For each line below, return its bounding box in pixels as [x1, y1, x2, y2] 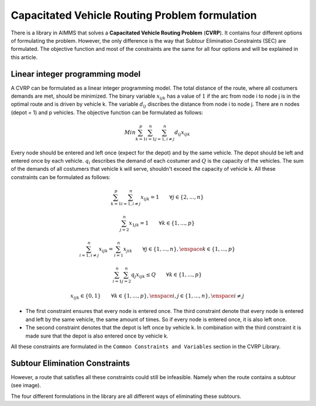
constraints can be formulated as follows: [11, 173, 111, 181]
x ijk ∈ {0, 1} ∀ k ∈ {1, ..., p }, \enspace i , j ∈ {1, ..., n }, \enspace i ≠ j [70, 293, 245, 301]
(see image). [11, 382, 42, 389]
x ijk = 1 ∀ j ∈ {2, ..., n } [140, 194, 204, 202]
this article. [11, 53, 38, 61]
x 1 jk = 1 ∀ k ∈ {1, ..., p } [129, 219, 195, 228]
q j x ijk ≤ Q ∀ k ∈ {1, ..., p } [130, 271, 202, 279]
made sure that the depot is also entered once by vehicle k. [25, 332, 169, 339]
